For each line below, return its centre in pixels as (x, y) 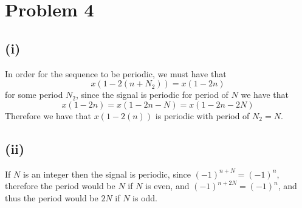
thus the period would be (52, 197)
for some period (34, 95)
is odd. (145, 197)
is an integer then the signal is (79, 174)
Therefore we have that (48, 115)
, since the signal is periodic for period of (152, 95)
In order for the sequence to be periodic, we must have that (116, 73)
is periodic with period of (202, 115)
